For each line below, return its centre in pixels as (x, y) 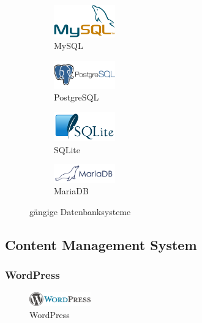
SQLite (67, 149)
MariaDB (71, 191)
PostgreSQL (77, 97)
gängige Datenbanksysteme (80, 211)
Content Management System (101, 244)
